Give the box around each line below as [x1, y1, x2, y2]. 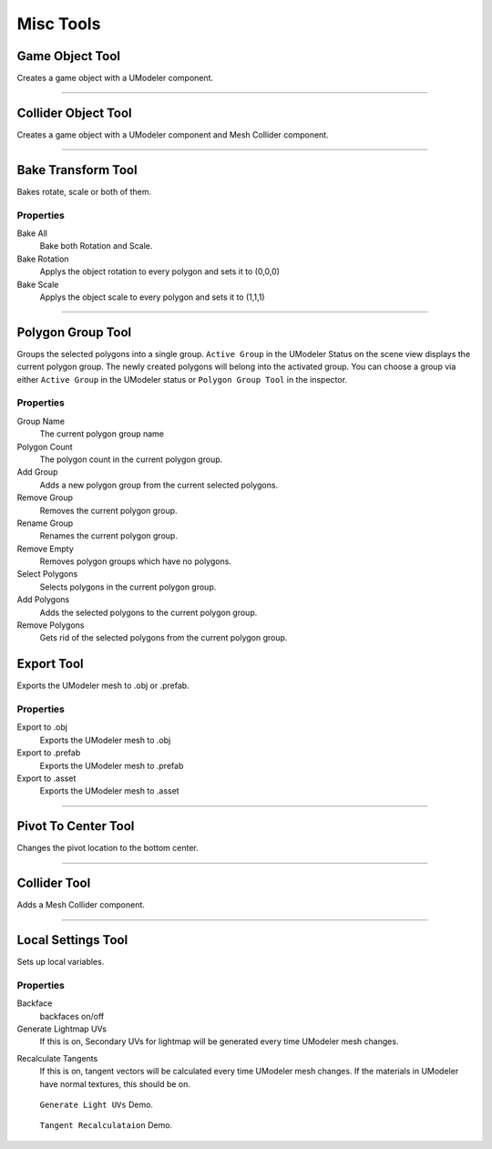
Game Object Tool [16, 48, 121, 64]
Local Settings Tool [16, 932, 128, 948]
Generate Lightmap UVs [16, 1023, 107, 1034]
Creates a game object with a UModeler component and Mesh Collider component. [16, 128, 329, 140]
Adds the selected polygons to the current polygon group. [39, 607, 258, 618]
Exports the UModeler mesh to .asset [39, 785, 179, 796]
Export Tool [16, 656, 84, 672]
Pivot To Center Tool [16, 818, 135, 834]
